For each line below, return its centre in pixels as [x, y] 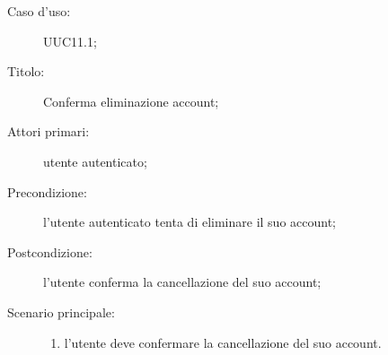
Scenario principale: [61, 312]
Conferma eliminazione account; [131, 101]
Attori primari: [48, 131]
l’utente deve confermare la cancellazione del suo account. [223, 342]
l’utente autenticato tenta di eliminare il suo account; [190, 222]
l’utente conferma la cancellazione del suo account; [182, 282]
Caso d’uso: [39, 11]
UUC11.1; [70, 41]
